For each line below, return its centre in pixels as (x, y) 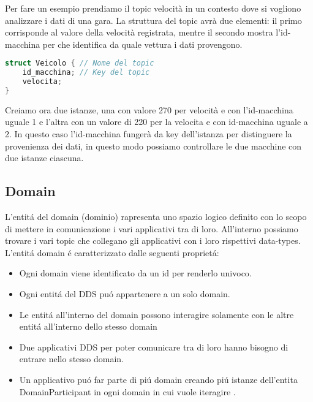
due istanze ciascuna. (44, 158)
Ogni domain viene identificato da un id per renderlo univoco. (135, 273)
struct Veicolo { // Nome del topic (80, 63)
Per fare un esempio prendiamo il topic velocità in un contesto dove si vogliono (153, 8)
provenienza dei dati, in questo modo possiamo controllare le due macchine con (153, 146)
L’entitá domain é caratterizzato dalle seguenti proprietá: (112, 252)
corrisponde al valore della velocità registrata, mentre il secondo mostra (139, 32)
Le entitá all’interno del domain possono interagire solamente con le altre (156, 314)
